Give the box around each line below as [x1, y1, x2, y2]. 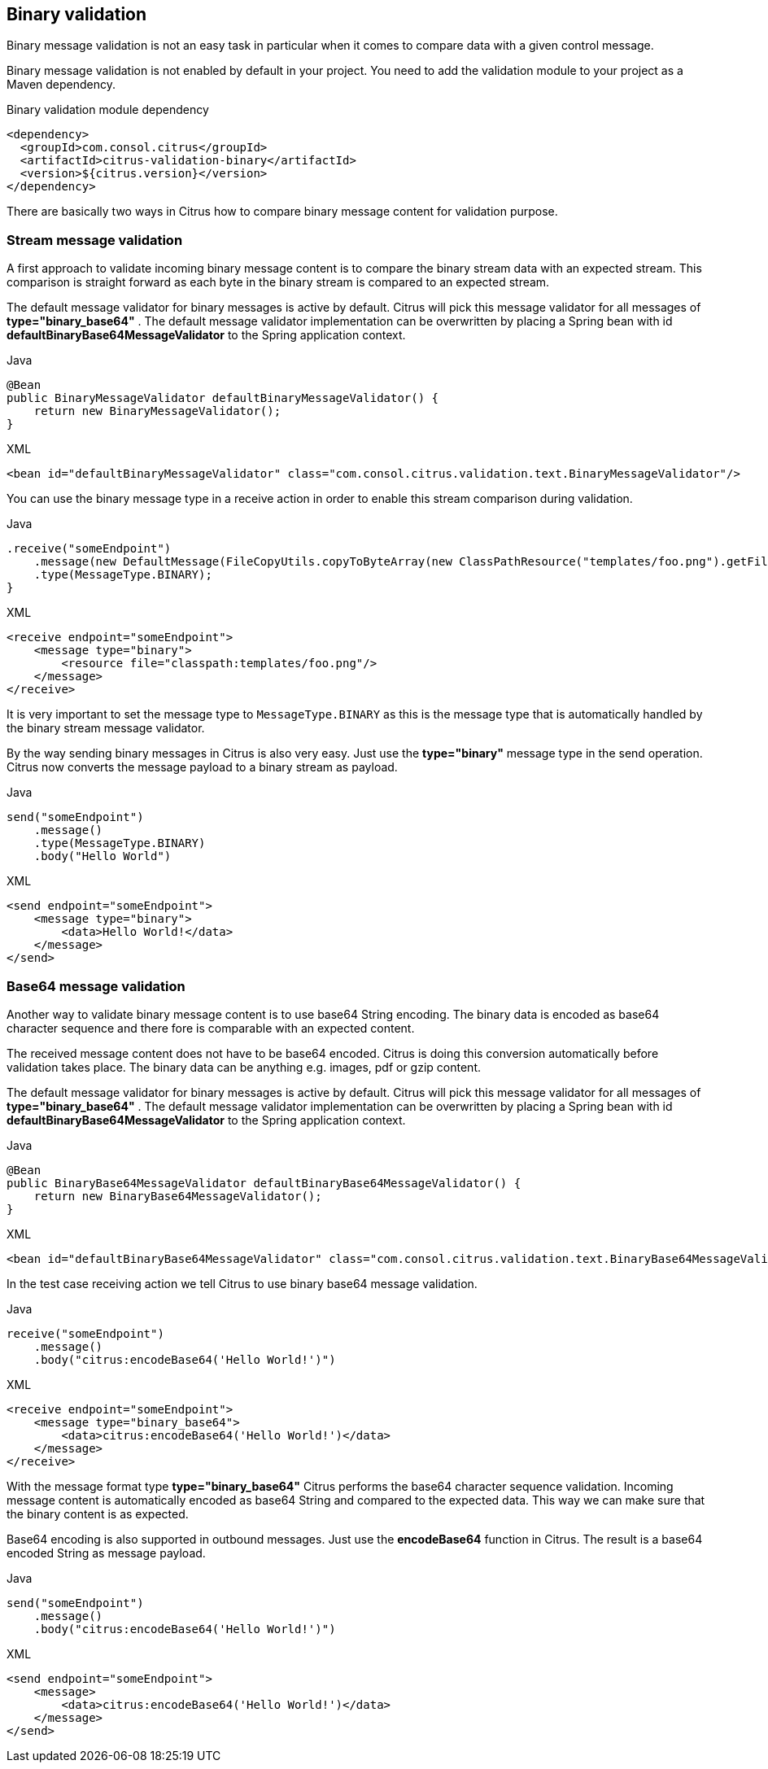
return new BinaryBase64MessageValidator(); [33, 1189, 322, 1203]
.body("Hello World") [33, 850, 172, 863]
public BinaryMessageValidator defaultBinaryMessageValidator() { [7, 391, 439, 405]
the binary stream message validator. [7, 721, 205, 736]
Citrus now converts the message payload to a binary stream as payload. [7, 760, 398, 775]
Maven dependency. [7, 77, 116, 92]
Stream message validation [7, 231, 183, 248]
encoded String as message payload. [7, 1545, 206, 1560]
